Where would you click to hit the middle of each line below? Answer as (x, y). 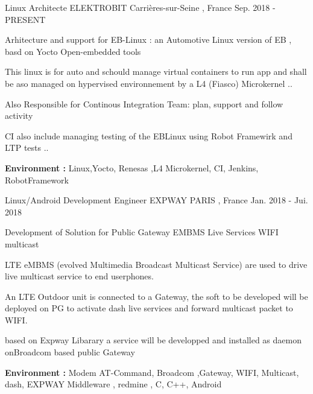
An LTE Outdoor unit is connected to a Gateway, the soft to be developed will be (156, 296)
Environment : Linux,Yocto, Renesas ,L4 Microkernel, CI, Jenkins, (132, 167)
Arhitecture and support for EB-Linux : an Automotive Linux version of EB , (148, 40)
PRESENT (25, 19)
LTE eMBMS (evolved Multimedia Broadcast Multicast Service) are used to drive (156, 264)
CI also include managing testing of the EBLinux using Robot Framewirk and (149, 135)
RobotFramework (37, 180)
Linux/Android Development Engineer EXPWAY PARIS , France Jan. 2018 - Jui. (156, 200)
